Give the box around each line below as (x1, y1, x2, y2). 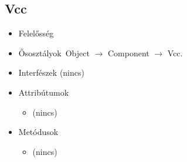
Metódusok (18, 126, 59, 138)
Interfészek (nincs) (18, 66, 84, 79)
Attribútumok (18, 86, 69, 98)
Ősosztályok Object (18, 46, 90, 59)
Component (107, 46, 149, 59)
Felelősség (18, 27, 54, 39)
